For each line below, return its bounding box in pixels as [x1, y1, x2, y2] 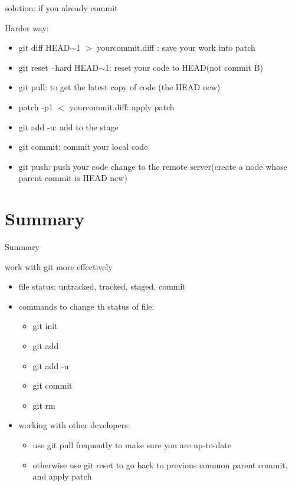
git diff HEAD [18, 41, 70, 54]
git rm [32, 399, 55, 411]
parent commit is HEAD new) [18, 172, 127, 184]
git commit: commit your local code [18, 140, 148, 153]
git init [32, 320, 58, 332]
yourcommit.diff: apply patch [69, 100, 175, 113]
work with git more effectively [5, 260, 113, 272]
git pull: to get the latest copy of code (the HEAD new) [18, 81, 221, 93]
